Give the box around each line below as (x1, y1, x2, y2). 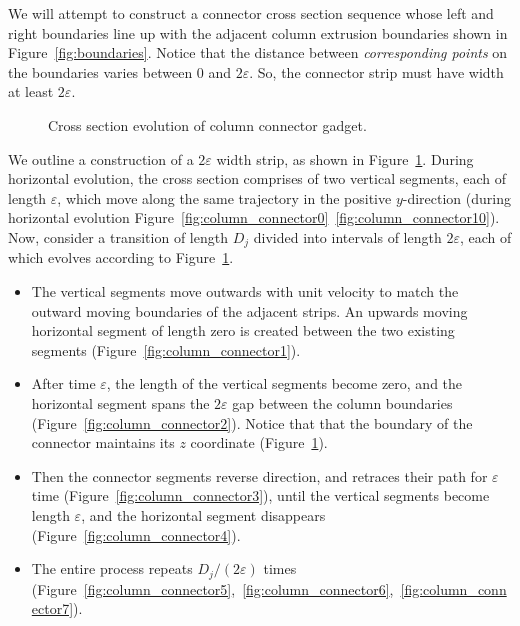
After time (31, 373, 96, 394)
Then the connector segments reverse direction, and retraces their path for (31, 465, 488, 486)
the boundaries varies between (8, 61, 193, 82)
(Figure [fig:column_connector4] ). (31, 524, 241, 545)
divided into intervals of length (253, 226, 442, 247)
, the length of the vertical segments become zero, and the (106, 373, 463, 394)
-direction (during (402, 187, 511, 208)
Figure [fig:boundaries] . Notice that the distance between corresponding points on (8, 42, 508, 63)
